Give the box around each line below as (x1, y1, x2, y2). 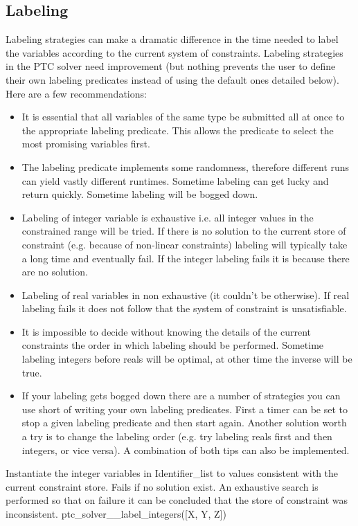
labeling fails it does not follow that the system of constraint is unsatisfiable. (21, 301, 347, 316)
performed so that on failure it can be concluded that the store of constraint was (6, 493, 348, 507)
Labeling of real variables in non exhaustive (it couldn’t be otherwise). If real (21, 287, 350, 302)
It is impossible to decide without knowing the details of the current (21, 324, 312, 338)
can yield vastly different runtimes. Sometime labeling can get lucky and (21, 173, 329, 188)
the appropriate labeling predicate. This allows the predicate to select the (21, 123, 334, 137)
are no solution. (21, 264, 88, 279)
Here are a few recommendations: (6, 86, 147, 100)
